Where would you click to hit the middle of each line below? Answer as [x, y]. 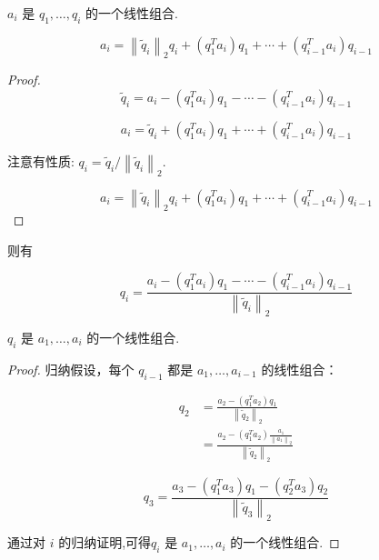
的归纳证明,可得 [105, 542]
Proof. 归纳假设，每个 [71, 369]
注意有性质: [41, 160]
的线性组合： [299, 369]
